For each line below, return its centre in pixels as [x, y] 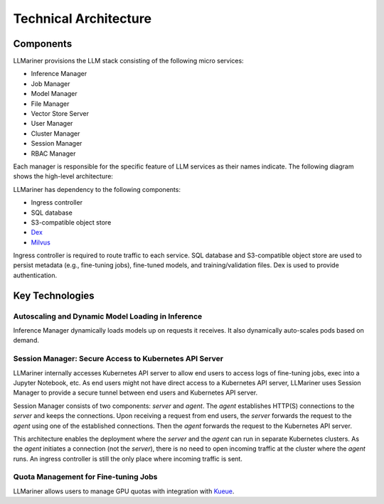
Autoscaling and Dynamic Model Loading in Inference [108, 316]
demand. [26, 341]
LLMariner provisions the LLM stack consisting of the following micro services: [129, 61]
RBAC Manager [53, 154]
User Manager [52, 124]
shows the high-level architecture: [63, 176]
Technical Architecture [82, 18]
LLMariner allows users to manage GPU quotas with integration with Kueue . [124, 491]
